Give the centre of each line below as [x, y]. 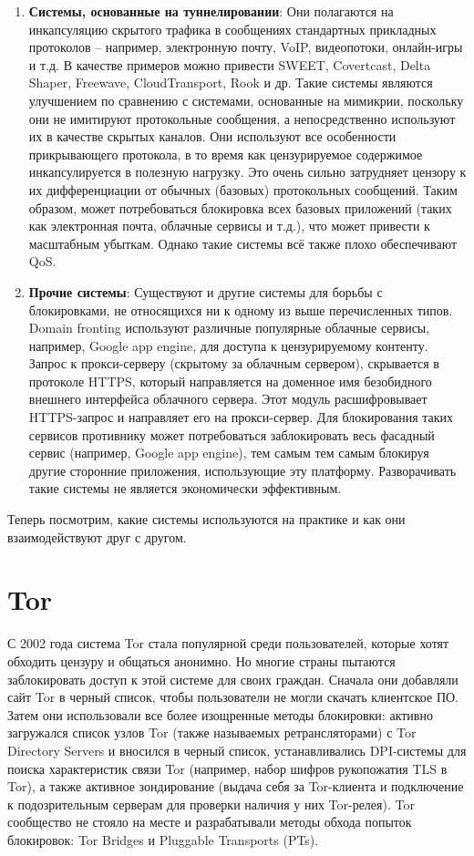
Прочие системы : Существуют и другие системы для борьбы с [206, 291]
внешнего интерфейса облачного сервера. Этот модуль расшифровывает [228, 399]
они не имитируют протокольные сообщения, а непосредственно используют [242, 118]
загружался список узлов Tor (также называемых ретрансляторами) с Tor [212, 732]
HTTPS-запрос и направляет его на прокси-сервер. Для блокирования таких [241, 417]
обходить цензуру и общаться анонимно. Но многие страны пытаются [201, 660]
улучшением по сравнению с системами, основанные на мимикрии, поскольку [246, 100]
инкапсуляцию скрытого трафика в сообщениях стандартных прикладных [232, 29]
